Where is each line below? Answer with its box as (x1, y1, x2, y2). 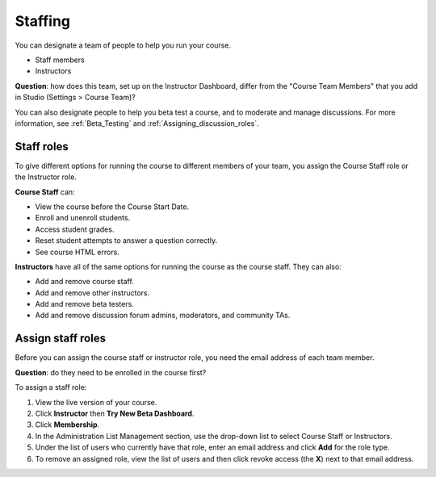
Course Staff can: (15, 186, 76, 197)
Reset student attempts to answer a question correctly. (35, 236, 218, 245)
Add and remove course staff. (35, 277, 135, 287)
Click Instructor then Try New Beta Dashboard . (35, 408, 195, 418)
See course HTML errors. (35, 247, 120, 257)
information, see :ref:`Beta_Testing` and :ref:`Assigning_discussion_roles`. (15, 118, 260, 128)
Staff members (35, 55, 85, 65)
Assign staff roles (15, 332, 107, 345)
